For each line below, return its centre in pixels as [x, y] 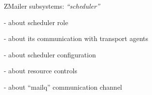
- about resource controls [41, 71]
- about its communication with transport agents [76, 38]
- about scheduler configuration [50, 54]
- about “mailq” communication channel [63, 87]
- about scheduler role [36, 22]
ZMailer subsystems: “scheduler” [52, 6]
